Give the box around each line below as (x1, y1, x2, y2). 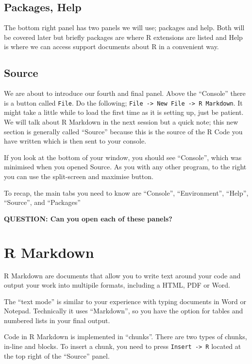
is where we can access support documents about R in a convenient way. (4, 41, 219, 52)
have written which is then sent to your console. (4, 136, 147, 146)
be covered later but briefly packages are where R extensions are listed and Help (4, 32, 243, 42)
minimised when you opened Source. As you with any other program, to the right (4, 162, 247, 172)
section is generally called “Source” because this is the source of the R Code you (4, 126, 243, 136)
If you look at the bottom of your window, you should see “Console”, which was (4, 152, 242, 162)
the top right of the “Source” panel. (4, 350, 110, 361)
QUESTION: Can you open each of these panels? (4, 213, 172, 223)
